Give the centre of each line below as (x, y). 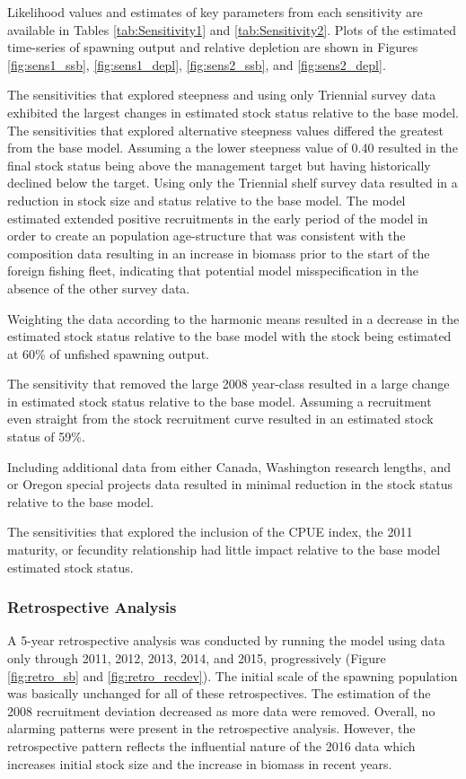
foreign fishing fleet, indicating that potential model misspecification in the (213, 271)
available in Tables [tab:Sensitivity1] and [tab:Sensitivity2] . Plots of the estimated (232, 29)
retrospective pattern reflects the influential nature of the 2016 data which (211, 746)
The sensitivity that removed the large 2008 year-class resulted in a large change (229, 384)
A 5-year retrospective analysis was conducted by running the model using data (226, 640)
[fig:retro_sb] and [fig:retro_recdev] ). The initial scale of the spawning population (233, 675)
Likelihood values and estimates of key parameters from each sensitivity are (215, 12)
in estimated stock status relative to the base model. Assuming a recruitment (220, 401)
